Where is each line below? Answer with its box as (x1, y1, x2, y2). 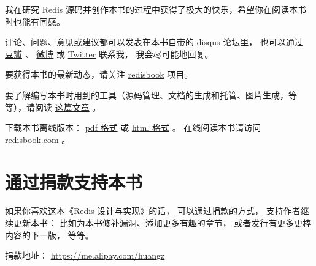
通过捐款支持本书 (5, 169, 143, 194)
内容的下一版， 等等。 (5, 228, 94, 241)
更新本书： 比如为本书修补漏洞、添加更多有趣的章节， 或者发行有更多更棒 (13, 216, 312, 229)
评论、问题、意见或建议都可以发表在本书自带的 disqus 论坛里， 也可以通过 (5, 35, 303, 48)
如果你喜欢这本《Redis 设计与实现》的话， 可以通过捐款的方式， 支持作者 (5, 204, 301, 217)
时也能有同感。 (5, 15, 65, 28)
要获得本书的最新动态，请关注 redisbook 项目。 (5, 68, 193, 81)
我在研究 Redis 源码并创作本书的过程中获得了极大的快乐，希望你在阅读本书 (5, 3, 307, 15)
